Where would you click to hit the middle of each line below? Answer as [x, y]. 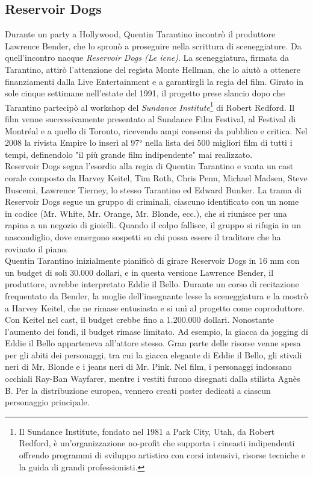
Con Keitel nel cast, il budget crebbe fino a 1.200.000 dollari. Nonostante [140, 320]
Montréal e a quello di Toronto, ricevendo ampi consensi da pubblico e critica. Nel [156, 130]
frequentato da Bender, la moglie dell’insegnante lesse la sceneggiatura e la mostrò [156, 295]
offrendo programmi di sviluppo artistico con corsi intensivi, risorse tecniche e [162, 455]
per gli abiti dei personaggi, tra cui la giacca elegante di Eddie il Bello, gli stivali [153, 354]
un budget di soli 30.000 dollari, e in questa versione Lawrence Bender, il [139, 272]
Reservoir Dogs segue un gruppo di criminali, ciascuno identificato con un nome [152, 201]
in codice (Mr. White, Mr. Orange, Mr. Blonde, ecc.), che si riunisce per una [146, 213]
